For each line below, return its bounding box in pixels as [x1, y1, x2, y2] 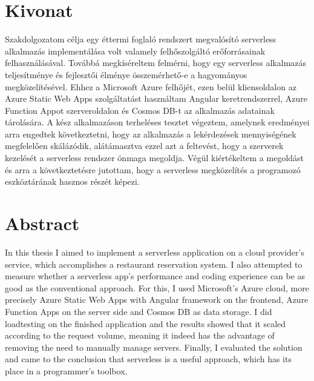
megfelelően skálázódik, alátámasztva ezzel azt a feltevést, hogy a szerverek [5, 139, 284, 152]
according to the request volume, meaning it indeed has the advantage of [5, 329, 275, 342]
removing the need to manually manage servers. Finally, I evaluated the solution [5, 340, 303, 353]
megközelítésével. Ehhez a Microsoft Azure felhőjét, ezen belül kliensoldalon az [5, 80, 296, 93]
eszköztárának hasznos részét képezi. [5, 175, 140, 188]
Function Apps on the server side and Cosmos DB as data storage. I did [5, 305, 272, 317]
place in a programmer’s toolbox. [5, 364, 128, 377]
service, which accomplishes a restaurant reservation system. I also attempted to [5, 257, 303, 270]
